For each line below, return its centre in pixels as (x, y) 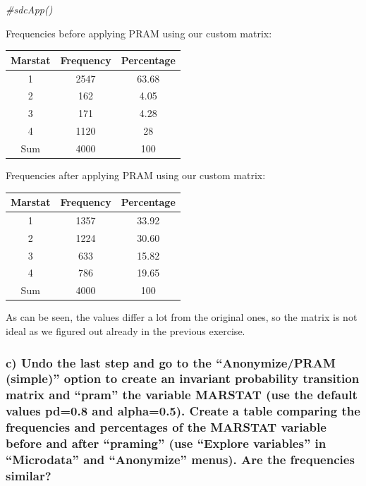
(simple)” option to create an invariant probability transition (183, 378)
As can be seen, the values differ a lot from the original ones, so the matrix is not (182, 317)
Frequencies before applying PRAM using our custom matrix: (139, 33)
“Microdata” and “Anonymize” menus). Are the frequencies (180, 460)
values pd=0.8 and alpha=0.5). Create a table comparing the (183, 411)
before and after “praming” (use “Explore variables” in (166, 443)
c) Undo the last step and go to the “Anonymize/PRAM (171, 362)
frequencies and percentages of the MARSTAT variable (166, 427)
